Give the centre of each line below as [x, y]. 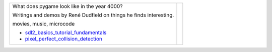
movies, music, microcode [44, 24]
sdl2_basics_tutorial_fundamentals [66, 32]
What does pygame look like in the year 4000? [67, 6]
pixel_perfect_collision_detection [64, 39]
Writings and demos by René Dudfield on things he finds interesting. [93, 15]
